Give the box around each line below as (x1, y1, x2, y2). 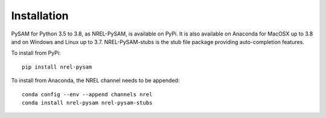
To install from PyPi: (11, 49, 61, 57)
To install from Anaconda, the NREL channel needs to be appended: (11, 77, 180, 84)
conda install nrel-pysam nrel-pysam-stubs (22, 99, 153, 106)
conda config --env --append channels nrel (22, 91, 153, 98)
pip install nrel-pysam (22, 63, 92, 70)
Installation (11, 9, 69, 22)
